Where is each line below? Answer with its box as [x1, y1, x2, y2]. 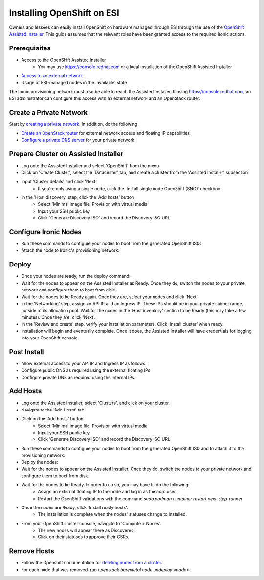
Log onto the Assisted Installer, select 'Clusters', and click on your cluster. [21, 400, 170, 406]
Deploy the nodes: [21, 459, 58, 465]
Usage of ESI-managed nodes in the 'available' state [21, 80, 127, 86]
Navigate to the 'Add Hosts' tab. [21, 407, 86, 412]
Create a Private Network [9, 108, 88, 117]
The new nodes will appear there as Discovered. [38, 527, 135, 533]
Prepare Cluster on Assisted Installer [9, 150, 124, 158]
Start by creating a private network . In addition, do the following [9, 121, 138, 127]
